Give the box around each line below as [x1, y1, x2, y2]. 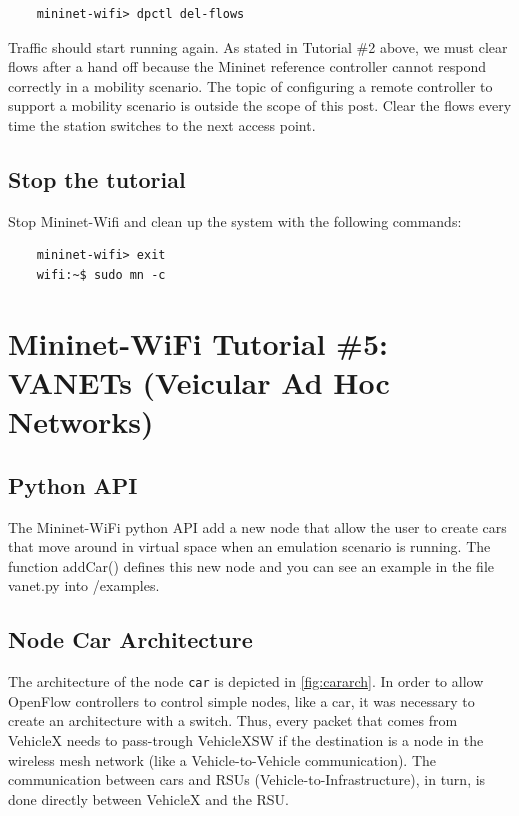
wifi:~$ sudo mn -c [36, 267, 166, 282]
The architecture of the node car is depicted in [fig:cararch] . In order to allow [8, 671, 484, 692]
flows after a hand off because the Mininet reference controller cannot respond [8, 56, 487, 77]
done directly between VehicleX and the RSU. [8, 788, 290, 809]
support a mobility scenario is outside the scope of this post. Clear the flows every [8, 95, 512, 116]
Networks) [8, 401, 154, 442]
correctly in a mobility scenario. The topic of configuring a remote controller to [8, 75, 493, 96]
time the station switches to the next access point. [8, 114, 316, 135]
